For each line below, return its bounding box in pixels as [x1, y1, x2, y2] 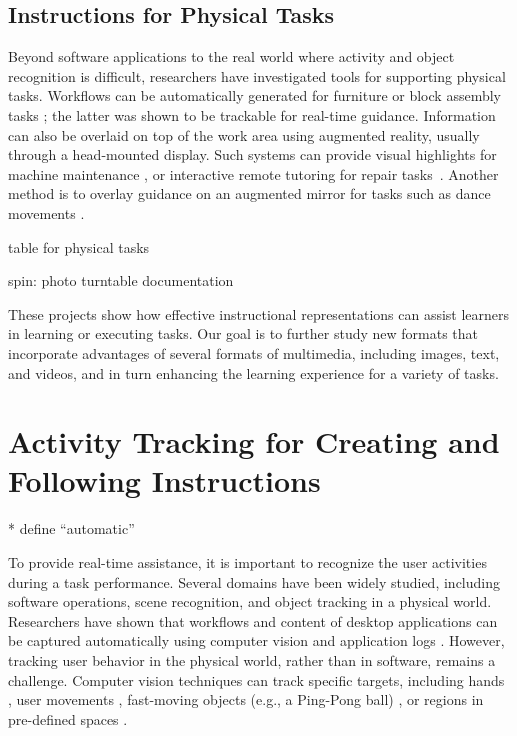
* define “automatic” [8, 518, 135, 539]
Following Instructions [8, 460, 321, 501]
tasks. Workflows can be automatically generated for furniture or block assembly [8, 85, 501, 106]
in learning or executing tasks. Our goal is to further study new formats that [8, 323, 479, 344]
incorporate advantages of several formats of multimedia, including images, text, [8, 342, 500, 363]
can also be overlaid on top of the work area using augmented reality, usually [8, 124, 480, 145]
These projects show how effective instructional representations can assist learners [8, 303, 510, 324]
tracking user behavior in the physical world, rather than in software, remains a [8, 649, 496, 670]
